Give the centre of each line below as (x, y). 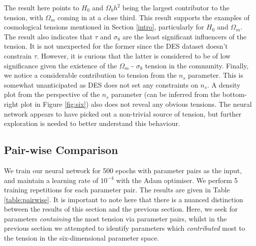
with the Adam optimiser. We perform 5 (177, 180)
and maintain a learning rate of (51, 180)
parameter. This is (216, 75)
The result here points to (42, 7)
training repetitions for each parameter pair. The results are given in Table (117, 190)
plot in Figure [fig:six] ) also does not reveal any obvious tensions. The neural (136, 104)
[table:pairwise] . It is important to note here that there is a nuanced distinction (124, 199)
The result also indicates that (48, 36)
